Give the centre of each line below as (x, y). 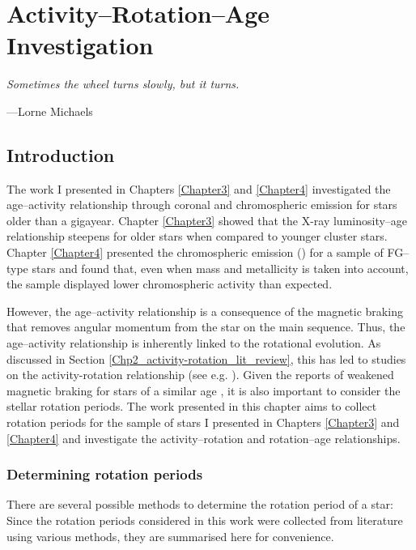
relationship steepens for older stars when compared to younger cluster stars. (197, 236)
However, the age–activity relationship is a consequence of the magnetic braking (205, 311)
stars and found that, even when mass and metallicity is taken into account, (220, 268)
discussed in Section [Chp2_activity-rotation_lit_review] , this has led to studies (206, 358)
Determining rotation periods (105, 474)
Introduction (61, 154)
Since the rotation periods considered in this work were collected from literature (205, 520)
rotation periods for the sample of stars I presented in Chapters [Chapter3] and (203, 422)
